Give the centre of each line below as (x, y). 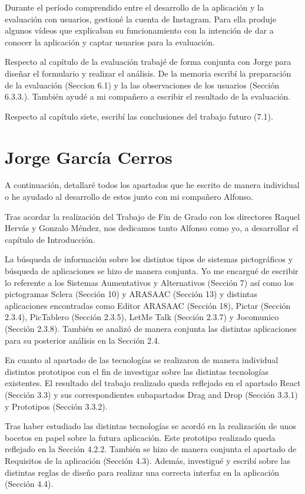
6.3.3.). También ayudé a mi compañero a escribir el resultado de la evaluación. (148, 96)
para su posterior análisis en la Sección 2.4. (82, 340)
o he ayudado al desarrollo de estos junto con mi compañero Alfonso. (129, 197)
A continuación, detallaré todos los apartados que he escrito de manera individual (152, 185)
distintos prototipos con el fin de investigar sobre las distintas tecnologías (137, 371)
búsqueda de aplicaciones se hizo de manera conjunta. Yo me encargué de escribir (152, 271)
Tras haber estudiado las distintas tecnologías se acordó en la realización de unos (151, 426)
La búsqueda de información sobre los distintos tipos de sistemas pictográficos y (149, 259)
